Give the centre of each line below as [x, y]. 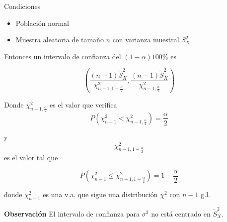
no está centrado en [181, 213]
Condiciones [22, 6]
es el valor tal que [31, 157]
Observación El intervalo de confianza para [72, 213]
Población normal [42, 23]
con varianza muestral [146, 40]
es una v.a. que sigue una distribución [100, 194]
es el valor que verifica [83, 104]
